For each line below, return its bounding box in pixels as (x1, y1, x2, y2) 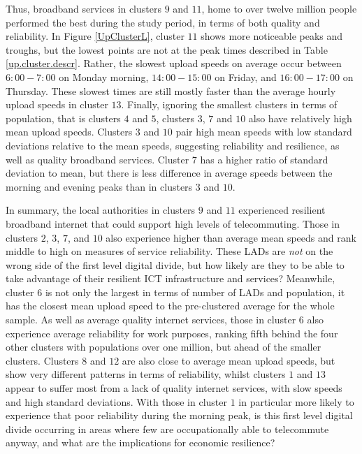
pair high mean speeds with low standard (175, 124, 352, 139)
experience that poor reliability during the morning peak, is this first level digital (6, 408, 353, 423)
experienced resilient (238, 203, 326, 217)
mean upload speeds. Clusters (6, 124, 133, 139)
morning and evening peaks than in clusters (6, 179, 193, 193)
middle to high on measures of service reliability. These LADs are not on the (6, 244, 333, 258)
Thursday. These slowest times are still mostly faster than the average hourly (6, 83, 336, 98)
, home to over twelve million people (201, 1, 357, 15)
